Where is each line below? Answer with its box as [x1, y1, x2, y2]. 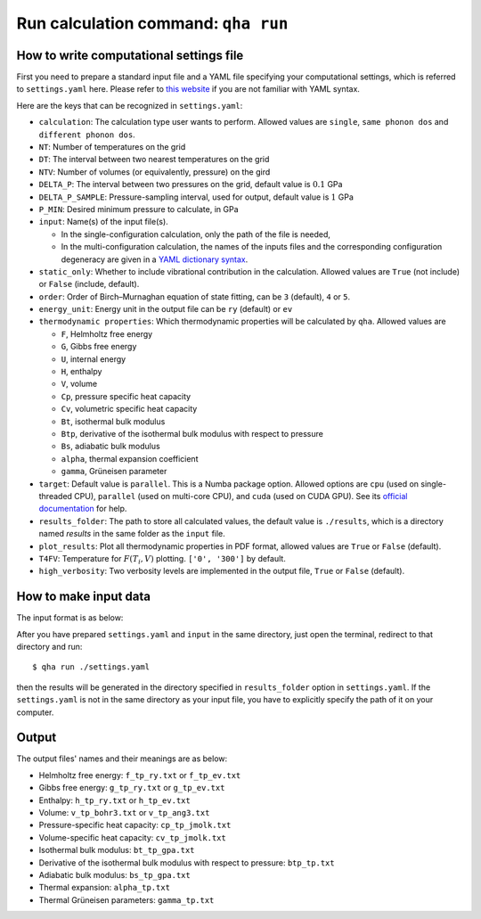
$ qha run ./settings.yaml [32, 662, 151, 672]
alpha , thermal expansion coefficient [61, 453, 199, 464]
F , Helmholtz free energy [61, 328, 153, 339]
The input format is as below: [16, 612, 124, 623]
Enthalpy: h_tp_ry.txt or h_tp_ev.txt [38, 794, 191, 806]
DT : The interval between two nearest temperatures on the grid [38, 154, 270, 165]
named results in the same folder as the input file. [38, 529, 226, 539]
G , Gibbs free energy [61, 341, 137, 352]
